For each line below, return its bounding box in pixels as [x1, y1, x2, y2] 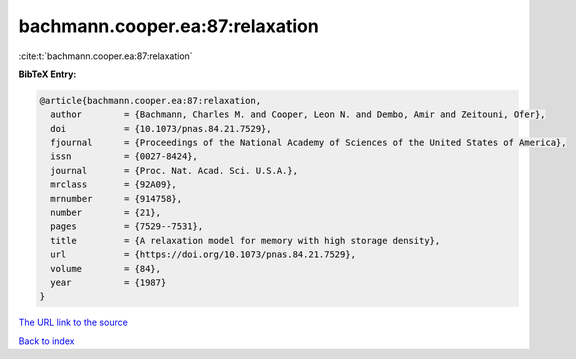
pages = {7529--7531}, [50, 221, 204, 232]
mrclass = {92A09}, [50, 179, 177, 190]
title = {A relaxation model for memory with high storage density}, [50, 235, 441, 246]
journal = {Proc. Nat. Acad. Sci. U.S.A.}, [50, 165, 299, 176]
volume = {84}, [50, 263, 162, 274]
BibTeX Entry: [18, 68, 77, 80]
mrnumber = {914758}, [50, 193, 183, 204]
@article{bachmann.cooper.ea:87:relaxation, [39, 95, 262, 106]
